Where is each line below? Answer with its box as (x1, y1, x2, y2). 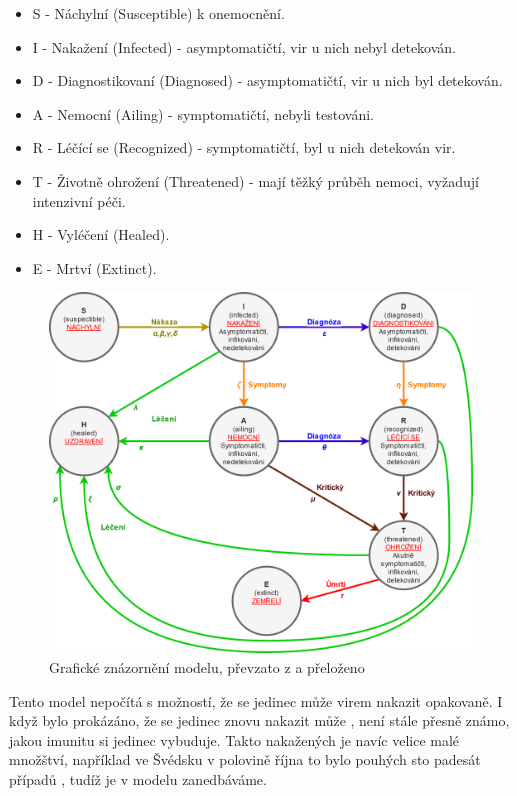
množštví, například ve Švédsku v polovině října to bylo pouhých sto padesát (9, 749, 481, 770)
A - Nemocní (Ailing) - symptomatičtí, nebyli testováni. (32, 103, 374, 124)
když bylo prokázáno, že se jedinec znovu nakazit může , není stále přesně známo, (9, 710, 510, 731)
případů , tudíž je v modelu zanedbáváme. (9, 768, 267, 789)
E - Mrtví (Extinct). (32, 257, 157, 278)
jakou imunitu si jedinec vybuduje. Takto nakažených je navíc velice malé (9, 729, 460, 750)
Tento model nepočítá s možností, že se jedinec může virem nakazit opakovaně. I (9, 690, 503, 711)
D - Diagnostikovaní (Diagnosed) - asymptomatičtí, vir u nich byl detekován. (32, 70, 503, 91)
